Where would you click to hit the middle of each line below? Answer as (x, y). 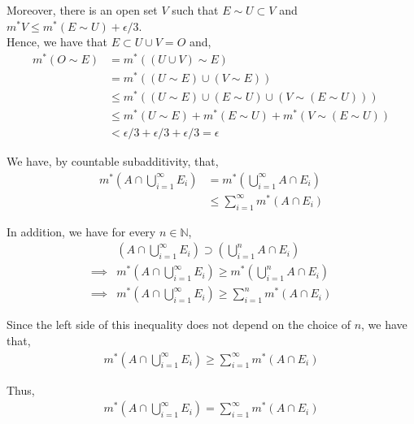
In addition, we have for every (81, 231)
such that (195, 10)
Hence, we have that (57, 42)
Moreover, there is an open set (82, 10)
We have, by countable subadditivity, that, (113, 161)
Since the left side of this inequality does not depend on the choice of (179, 324)
